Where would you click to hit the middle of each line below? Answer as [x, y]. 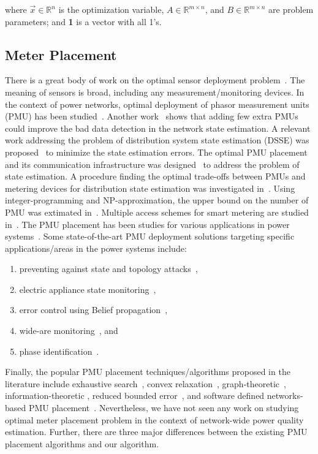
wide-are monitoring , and [69, 331]
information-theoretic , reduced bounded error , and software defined [135, 395]
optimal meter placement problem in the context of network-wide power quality [154, 419]
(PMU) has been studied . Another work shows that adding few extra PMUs [152, 116]
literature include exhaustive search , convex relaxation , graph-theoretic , [146, 383]
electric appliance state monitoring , [88, 289]
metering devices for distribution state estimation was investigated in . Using [150, 188]
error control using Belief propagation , [93, 310]
